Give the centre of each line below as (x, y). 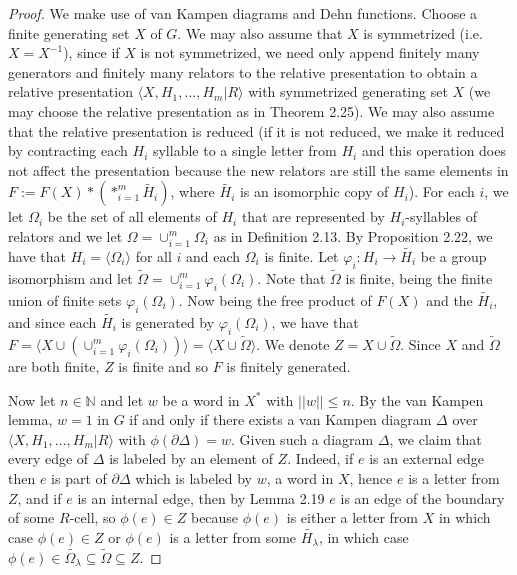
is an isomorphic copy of (314, 191)
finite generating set (69, 32)
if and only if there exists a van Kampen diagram (280, 419)
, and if (39, 497)
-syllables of (441, 216)
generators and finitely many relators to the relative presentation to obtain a (243, 71)
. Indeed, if (320, 458)
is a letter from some (233, 536)
